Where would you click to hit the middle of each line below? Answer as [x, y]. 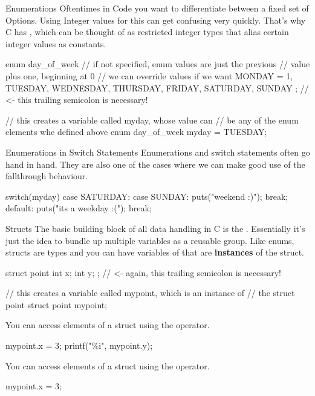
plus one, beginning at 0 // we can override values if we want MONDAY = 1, [149, 75]
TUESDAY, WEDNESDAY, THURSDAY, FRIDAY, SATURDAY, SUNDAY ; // [157, 87]
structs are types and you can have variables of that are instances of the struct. [155, 252]
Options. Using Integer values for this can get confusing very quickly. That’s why [156, 20]
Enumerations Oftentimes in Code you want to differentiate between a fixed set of [157, 8]
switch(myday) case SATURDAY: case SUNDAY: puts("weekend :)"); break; [147, 196]
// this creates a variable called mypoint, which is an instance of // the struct [150, 293]
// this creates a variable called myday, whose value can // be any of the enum [152, 120]
